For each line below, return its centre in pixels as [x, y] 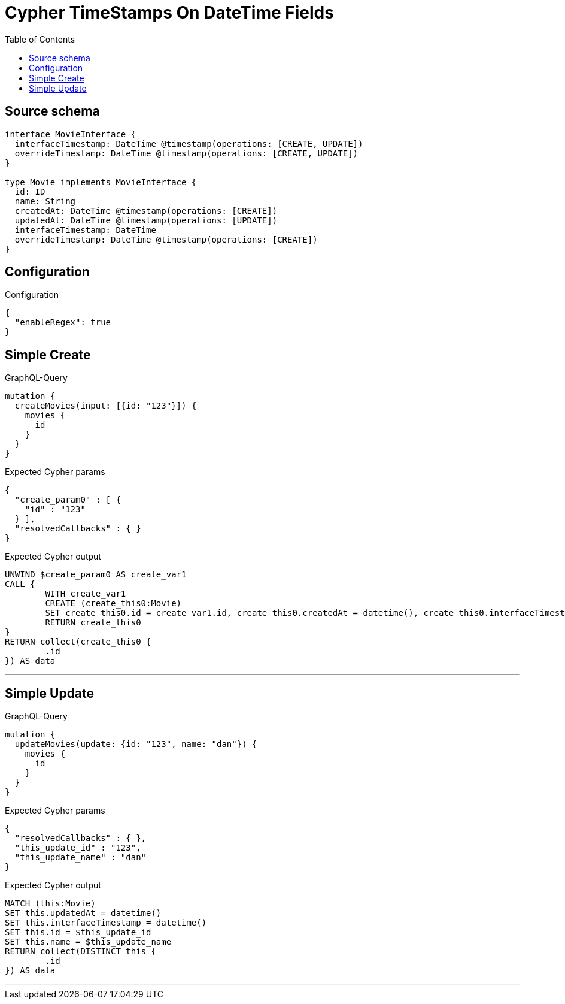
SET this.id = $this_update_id [78, 932]
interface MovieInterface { [71, 134]
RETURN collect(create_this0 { [78, 642]
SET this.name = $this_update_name [88, 942]
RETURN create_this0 [93, 623]
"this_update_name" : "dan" [81, 858]
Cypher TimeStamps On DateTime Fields [169, 13]
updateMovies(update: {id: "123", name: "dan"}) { [136, 744]
